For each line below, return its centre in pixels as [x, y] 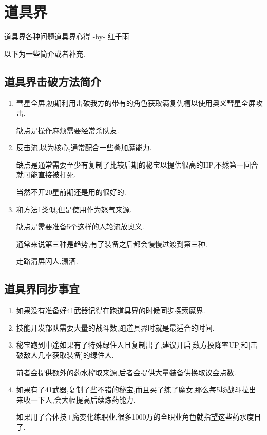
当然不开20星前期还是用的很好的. [71, 192]
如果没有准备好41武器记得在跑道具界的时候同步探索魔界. [111, 310]
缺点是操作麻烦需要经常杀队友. [68, 130]
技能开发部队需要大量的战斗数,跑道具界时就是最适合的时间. [115, 327]
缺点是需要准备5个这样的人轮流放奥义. [80, 226]
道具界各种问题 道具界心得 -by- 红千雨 [67, 36]
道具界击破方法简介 [53, 81]
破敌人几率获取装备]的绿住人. [65, 355]
